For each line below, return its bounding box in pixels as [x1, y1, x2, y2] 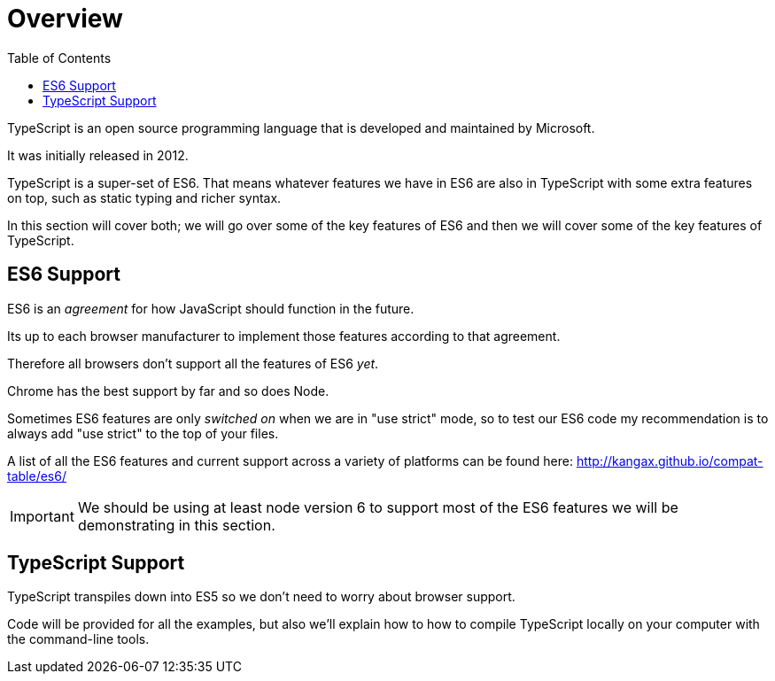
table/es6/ [7, 468, 66, 484]
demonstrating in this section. [77, 515, 275, 534]
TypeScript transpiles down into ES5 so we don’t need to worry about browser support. [7, 589, 515, 605]
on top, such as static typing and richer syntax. [7, 190, 282, 205]
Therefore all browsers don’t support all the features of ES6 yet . [7, 355, 379, 371]
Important [10, 507, 74, 525]
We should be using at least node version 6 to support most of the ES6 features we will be [77, 498, 678, 516]
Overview [7, 4, 123, 34]
